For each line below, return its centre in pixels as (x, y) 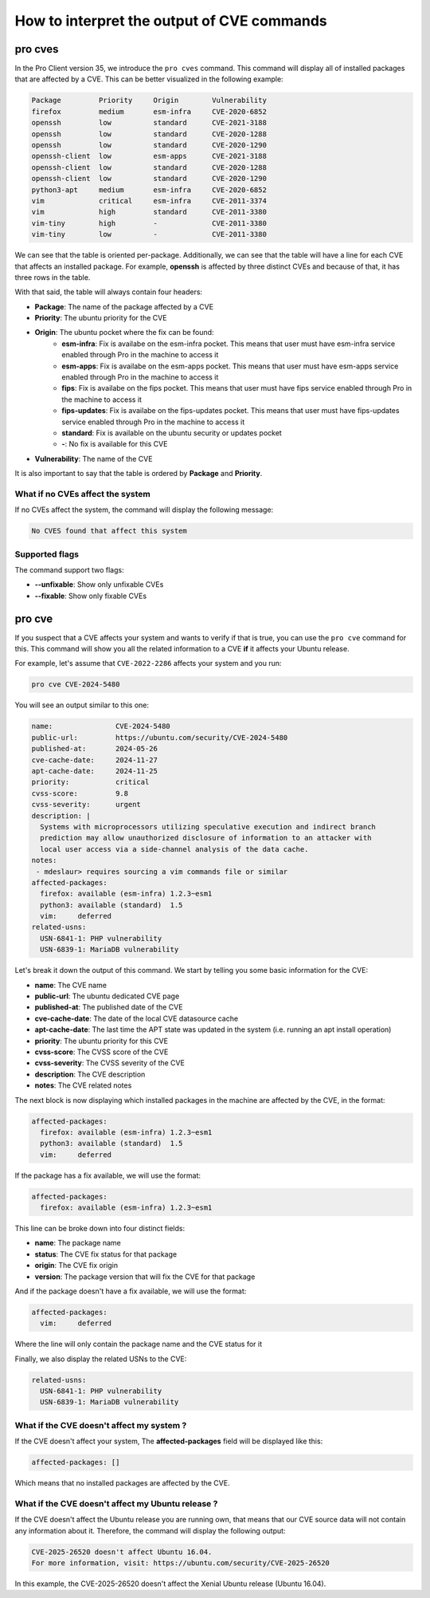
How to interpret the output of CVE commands (171, 21)
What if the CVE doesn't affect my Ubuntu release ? (116, 1503)
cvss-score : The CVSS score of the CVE (102, 1052)
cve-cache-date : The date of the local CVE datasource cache (137, 1018)
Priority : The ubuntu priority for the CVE (101, 318)
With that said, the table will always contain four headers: (109, 292)
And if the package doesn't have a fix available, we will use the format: (131, 1291)
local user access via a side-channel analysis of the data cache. (174, 849)
